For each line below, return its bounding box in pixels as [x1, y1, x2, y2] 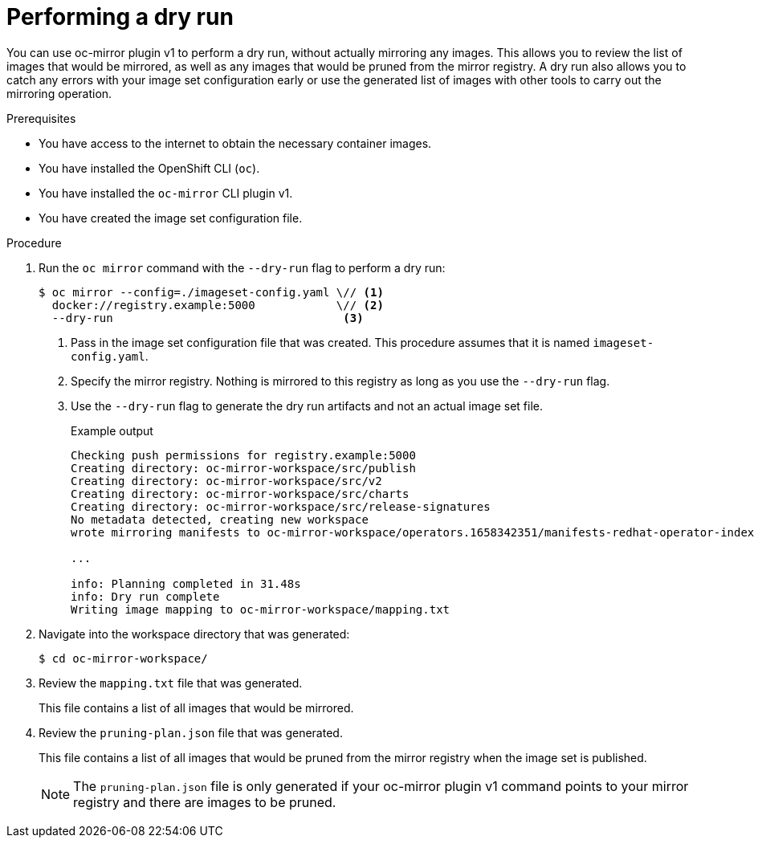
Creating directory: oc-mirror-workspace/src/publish [71, 461, 416, 475]
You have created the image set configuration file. [39, 210, 303, 225]
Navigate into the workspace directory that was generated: [39, 626, 350, 641]
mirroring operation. [6, 86, 112, 100]
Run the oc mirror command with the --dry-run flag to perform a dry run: [39, 260, 446, 275]
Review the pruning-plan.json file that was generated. [39, 725, 343, 740]
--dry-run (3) [51, 311, 364, 324]
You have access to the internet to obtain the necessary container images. [39, 136, 432, 150]
